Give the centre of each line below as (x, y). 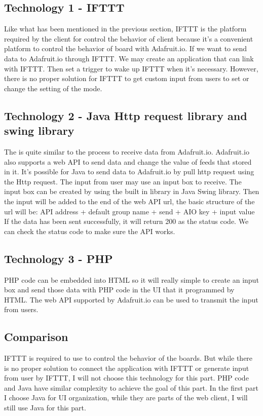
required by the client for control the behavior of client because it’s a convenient (129, 38)
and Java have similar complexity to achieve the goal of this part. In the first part (131, 387)
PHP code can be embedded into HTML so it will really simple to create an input (131, 279)
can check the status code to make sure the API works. (90, 231)
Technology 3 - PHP (59, 258)
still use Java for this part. (45, 408)
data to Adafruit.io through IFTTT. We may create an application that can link (129, 58)
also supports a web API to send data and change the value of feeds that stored (128, 161)
